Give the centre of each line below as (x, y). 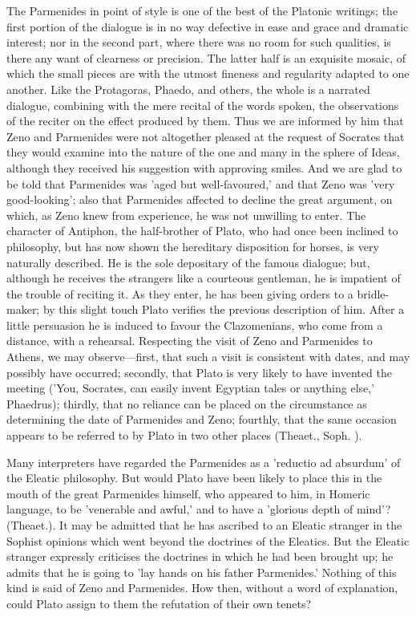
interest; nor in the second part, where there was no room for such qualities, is (199, 42)
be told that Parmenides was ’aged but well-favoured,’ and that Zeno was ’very (201, 183)
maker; (23, 309)
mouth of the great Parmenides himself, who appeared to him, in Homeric (188, 493)
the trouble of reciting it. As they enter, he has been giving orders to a (180, 293)
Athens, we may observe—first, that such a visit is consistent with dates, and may (208, 357)
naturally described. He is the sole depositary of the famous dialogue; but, (188, 262)
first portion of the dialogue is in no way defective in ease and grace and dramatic (208, 26)
